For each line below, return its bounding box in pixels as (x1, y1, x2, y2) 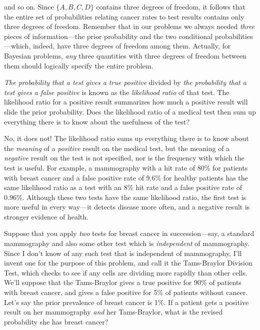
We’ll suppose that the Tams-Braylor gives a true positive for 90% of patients (4, 277, 241, 287)
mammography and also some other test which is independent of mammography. (4, 238, 250, 248)
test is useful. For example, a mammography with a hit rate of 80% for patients (4, 162, 248, 172)
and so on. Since (4, 1, 54, 11)
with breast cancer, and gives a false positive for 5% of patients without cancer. (4, 287, 248, 297)
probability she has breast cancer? (4, 316, 108, 326)
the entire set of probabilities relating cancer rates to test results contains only (4, 11, 244, 21)
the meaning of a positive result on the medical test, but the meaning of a (4, 142, 230, 153)
